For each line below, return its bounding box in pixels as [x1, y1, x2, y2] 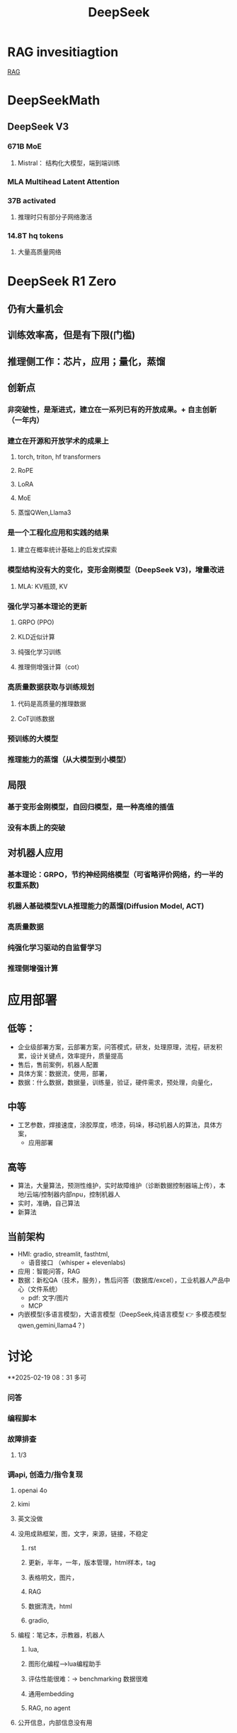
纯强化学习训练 [17, 648, 62, 656]
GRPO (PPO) [17, 618, 54, 627]
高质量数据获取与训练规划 [7, 682, 95, 692]
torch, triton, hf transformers [17, 452, 101, 461]
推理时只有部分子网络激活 [17, 213, 93, 222]
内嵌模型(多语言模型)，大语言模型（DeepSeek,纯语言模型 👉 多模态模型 [17, 1310, 226, 1318]
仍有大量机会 [7, 302, 64, 315]
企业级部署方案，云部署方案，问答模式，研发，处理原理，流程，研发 [17, 1042, 216, 1051]
